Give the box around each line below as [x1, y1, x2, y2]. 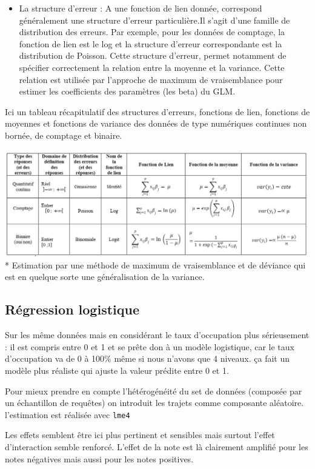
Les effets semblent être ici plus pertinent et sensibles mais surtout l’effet [5, 428, 275, 441]
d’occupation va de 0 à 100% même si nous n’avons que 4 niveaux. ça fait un [5, 352, 290, 365]
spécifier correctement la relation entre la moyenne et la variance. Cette [19, 61, 285, 73]
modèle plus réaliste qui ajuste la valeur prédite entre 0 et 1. [5, 364, 229, 376]
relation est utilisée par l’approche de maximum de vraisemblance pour [19, 73, 283, 85]
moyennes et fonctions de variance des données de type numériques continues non [5, 117, 307, 130]
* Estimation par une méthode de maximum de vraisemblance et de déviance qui [5, 258, 306, 271]
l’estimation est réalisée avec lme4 [5, 408, 130, 421]
